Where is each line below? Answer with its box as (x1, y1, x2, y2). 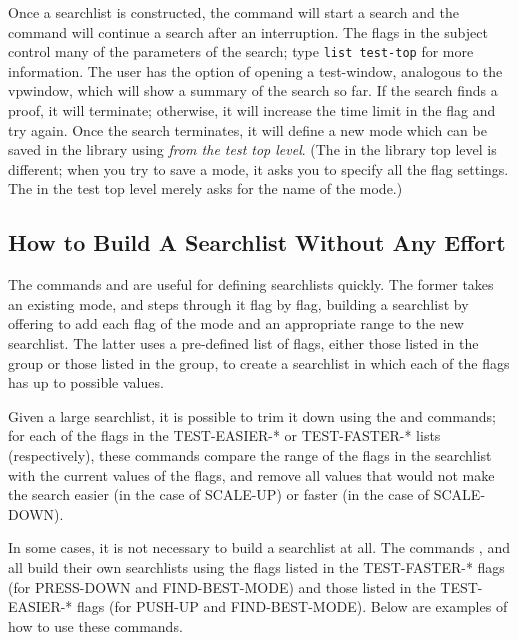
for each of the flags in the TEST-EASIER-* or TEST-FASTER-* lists (8, 425, 441, 446)
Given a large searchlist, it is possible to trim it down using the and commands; (8, 405, 497, 426)
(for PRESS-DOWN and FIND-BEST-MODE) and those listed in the (8, 576, 436, 597)
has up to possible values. (8, 372, 164, 393)
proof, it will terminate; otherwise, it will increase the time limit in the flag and (8, 100, 496, 121)
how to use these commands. (8, 615, 183, 636)
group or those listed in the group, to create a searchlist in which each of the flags (8, 352, 510, 373)
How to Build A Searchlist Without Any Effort (8, 227, 506, 258)
